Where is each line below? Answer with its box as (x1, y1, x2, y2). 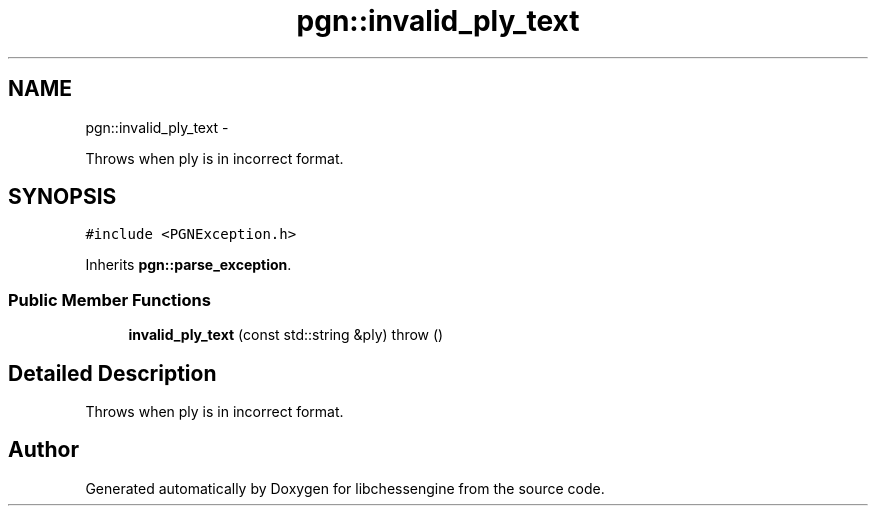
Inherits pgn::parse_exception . (85, 256, 292, 274)
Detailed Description (8, 360, 217, 386)
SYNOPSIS (8, 184, 117, 210)
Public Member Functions (8, 289, 211, 310)
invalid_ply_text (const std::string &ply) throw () (128, 326, 444, 344)
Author (8, 437, 79, 463)
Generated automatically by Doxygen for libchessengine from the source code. (85, 479, 605, 497)
